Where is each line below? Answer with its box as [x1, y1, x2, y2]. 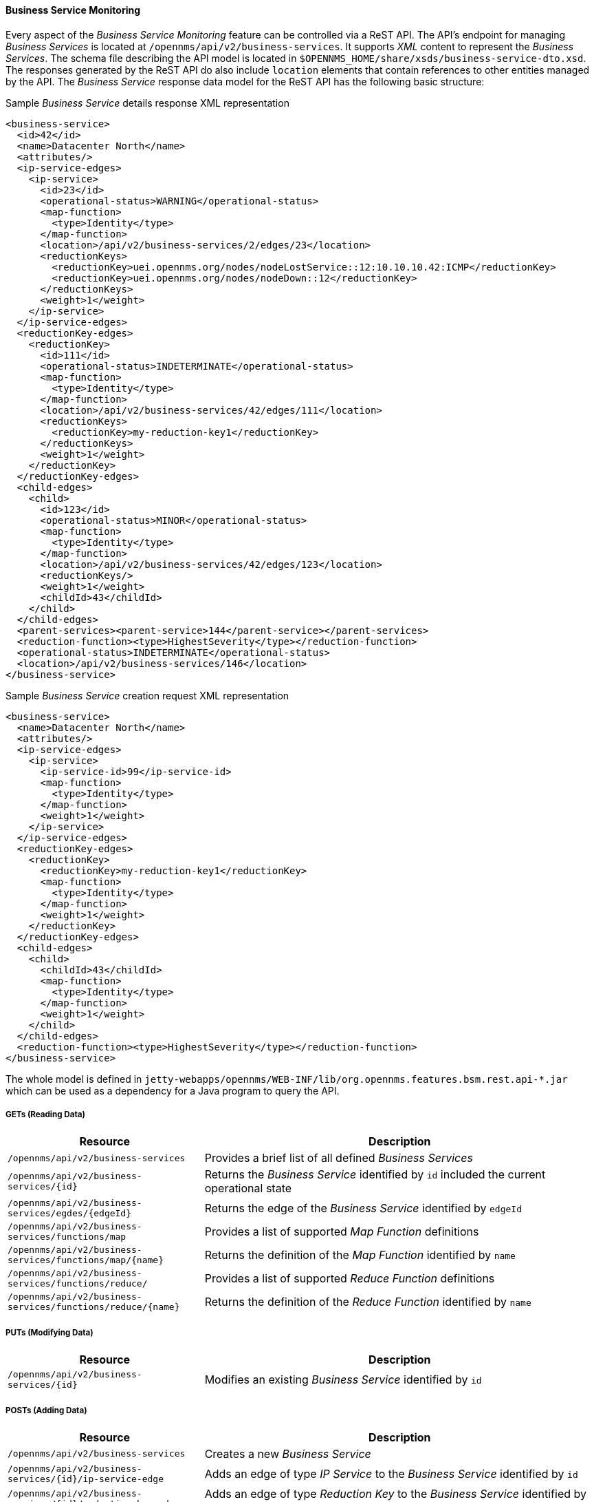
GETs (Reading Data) [5, 1110, 85, 1119]
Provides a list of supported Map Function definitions [204, 1225, 479, 1239]
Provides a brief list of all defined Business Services [204, 1151, 473, 1165]
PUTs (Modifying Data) [5, 1327, 93, 1337]
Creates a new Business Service [204, 1446, 371, 1461]
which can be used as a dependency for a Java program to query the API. [5, 1084, 340, 1097]
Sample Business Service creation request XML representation [5, 689, 289, 701]
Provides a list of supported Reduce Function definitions [204, 1271, 495, 1286]
